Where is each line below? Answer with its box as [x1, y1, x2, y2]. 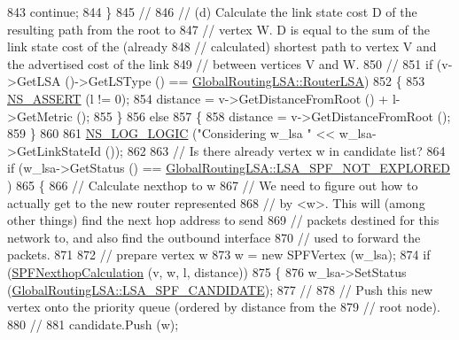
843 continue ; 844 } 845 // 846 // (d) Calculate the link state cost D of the [7, 3, 417, 20]
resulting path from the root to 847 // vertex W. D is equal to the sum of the [7, 19, 430, 38]
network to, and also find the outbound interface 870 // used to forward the [7, 228, 421, 246]
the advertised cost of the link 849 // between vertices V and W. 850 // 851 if [7, 54, 433, 73]
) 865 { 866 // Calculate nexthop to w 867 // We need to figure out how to [7, 175, 418, 194]
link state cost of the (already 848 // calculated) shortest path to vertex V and [7, 37, 437, 56]
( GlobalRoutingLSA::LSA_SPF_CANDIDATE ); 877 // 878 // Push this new [7, 280, 433, 298]
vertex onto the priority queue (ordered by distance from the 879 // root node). [7, 297, 440, 316]
